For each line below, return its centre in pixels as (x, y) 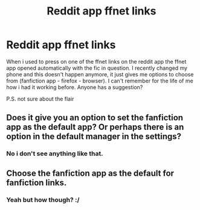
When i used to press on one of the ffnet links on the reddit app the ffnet (96, 61)
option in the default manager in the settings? (94, 137)
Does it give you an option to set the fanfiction (95, 118)
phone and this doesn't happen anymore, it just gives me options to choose (100, 74)
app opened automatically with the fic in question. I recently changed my (97, 68)
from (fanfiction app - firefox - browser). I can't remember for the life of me (100, 81)
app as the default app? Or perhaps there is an (95, 127)
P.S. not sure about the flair (40, 99)
